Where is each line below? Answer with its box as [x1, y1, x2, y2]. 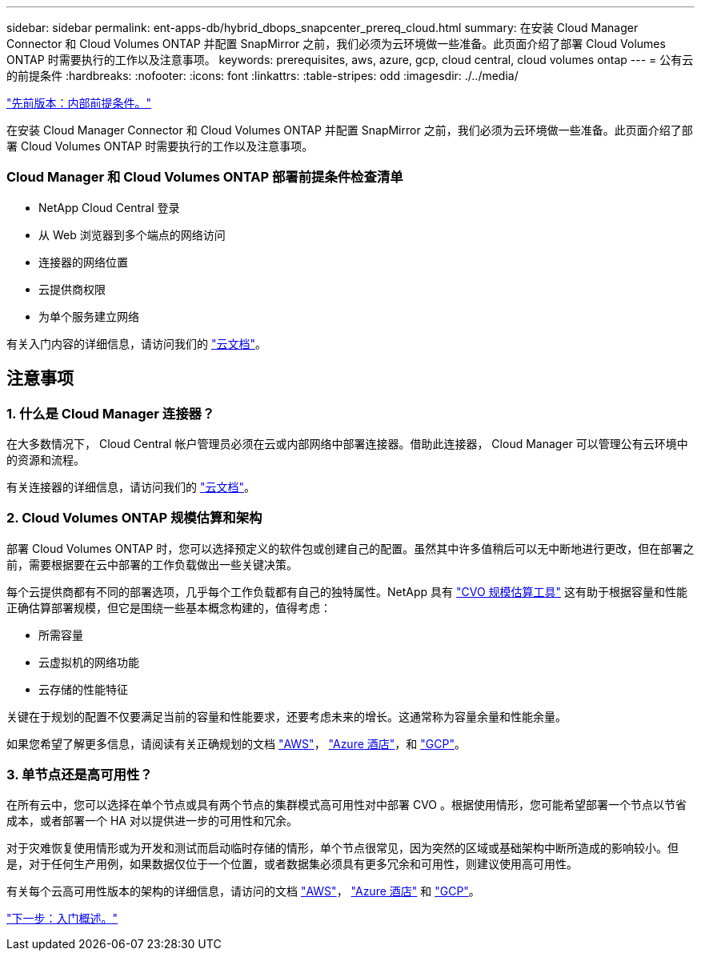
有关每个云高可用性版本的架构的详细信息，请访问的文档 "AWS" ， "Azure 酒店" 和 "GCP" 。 [6, 884, 480, 899]
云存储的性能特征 [38, 682, 128, 696]
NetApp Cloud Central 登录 [38, 200, 180, 214]
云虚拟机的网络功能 [38, 655, 139, 669]
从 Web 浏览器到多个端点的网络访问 [38, 227, 226, 242]
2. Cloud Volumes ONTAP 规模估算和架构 [6, 510, 262, 527]
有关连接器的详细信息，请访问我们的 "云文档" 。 [6, 479, 255, 494]
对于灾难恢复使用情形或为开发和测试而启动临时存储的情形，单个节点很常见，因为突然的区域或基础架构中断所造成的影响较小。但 [6, 841, 679, 855]
